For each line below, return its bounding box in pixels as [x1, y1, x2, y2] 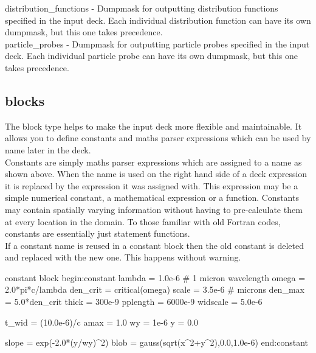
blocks [5, 91, 45, 110]
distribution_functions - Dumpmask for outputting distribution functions [5, 2, 278, 14]
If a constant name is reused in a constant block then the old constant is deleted [5, 239, 304, 251]
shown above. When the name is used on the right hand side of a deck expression [5, 167, 307, 180]
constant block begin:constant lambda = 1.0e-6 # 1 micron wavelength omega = [5, 271, 306, 284]
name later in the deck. [5, 143, 91, 156]
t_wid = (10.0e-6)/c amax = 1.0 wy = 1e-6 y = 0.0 [5, 315, 199, 328]
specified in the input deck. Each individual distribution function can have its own [5, 13, 311, 26]
